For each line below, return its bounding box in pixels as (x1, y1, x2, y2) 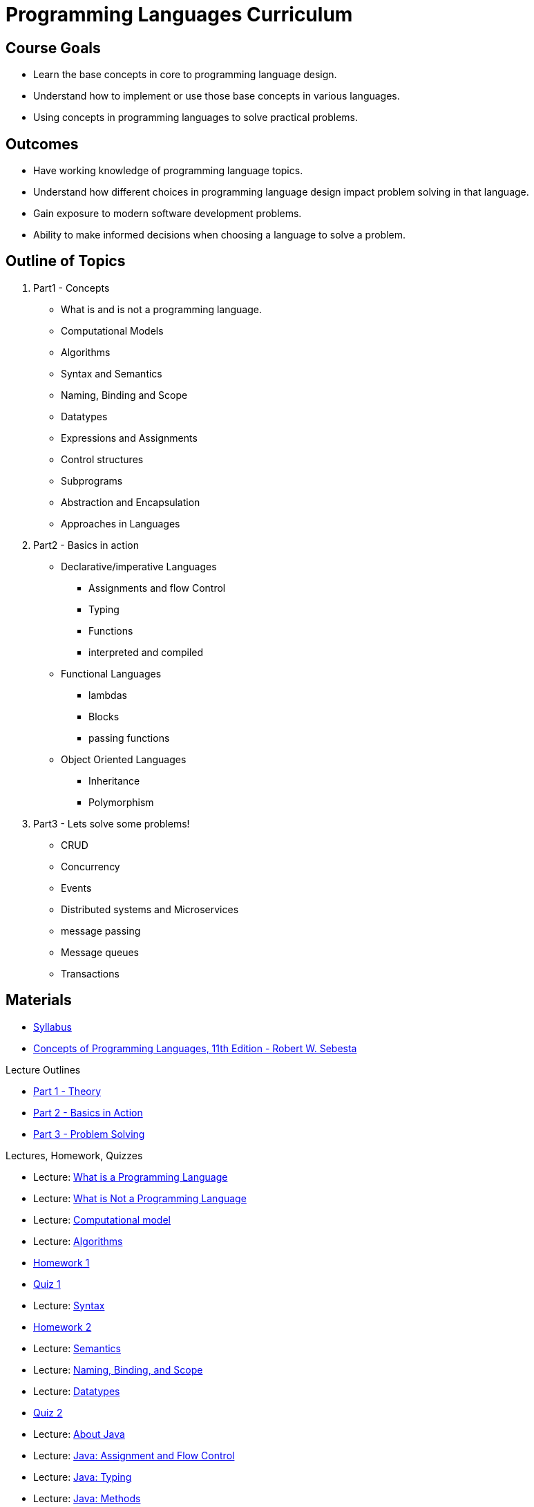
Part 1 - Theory (33, 1085, 102, 1097)
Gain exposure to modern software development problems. (33, 207, 302, 220)
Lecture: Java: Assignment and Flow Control (33, 1449, 235, 1461)
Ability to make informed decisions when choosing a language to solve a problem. (33, 229, 406, 241)
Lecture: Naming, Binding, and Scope (33, 1363, 203, 1376)
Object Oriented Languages (61, 753, 187, 765)
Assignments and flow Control (88, 581, 226, 594)
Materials (6, 991, 72, 1009)
